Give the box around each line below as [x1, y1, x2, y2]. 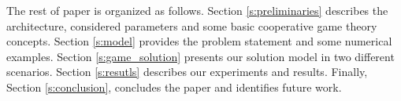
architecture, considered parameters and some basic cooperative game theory [6, 17, 377, 34]
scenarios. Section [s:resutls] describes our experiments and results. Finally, [6, 63, 368, 80]
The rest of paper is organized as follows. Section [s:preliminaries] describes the [6, 2, 388, 18]
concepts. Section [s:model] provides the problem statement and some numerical [6, 33, 392, 49]
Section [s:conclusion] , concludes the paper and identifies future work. [6, 78, 342, 95]
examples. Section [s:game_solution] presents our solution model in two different [6, 48, 395, 64]
